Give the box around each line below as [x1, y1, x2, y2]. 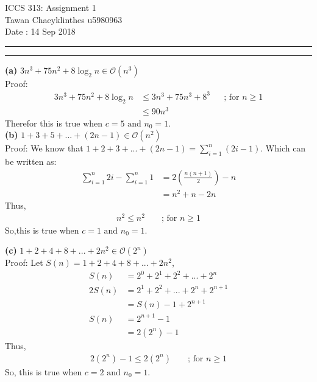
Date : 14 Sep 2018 [5, 25, 76, 38]
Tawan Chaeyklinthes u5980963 [5, 13, 123, 26]
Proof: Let [5, 256, 43, 269]
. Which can [260, 142, 306, 155]
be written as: [5, 155, 57, 168]
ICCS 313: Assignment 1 [5, 1, 96, 13]
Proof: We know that [5, 142, 84, 155]
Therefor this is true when [5, 116, 103, 129]
